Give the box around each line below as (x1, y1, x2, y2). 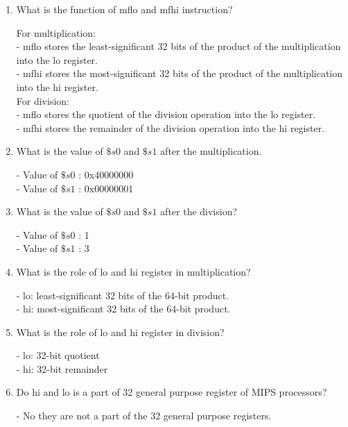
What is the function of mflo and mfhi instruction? (16, 2, 233, 16)
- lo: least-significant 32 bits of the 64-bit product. (16, 287, 229, 302)
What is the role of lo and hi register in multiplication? (16, 264, 251, 278)
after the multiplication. (160, 144, 262, 158)
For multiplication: (16, 25, 96, 40)
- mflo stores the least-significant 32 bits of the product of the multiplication (16, 39, 341, 53)
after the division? (160, 204, 238, 219)
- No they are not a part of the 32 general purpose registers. (16, 408, 272, 423)
